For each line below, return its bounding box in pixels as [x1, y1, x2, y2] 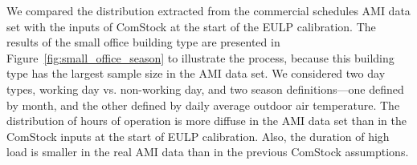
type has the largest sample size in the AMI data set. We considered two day [6, 65, 386, 82]
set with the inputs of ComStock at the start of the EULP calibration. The [6, 18, 376, 34]
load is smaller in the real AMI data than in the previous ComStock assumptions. [6, 143, 409, 160]
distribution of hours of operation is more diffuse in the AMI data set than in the [6, 112, 407, 129]
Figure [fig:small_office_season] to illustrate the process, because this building [6, 49, 395, 66]
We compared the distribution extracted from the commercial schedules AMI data [6, 2, 411, 18]
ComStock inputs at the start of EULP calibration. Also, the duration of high [6, 127, 390, 144]
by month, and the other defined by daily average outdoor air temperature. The [6, 96, 400, 113]
